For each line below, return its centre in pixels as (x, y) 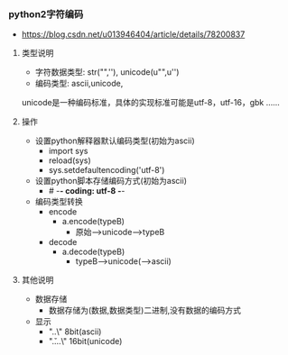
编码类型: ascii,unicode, (79, 84)
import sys (68, 151)
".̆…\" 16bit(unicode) (85, 341)
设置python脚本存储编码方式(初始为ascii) (111, 181)
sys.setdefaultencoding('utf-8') (107, 170)
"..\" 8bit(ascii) (75, 332)
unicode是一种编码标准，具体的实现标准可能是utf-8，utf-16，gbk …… (151, 103)
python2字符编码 (46, 14)
